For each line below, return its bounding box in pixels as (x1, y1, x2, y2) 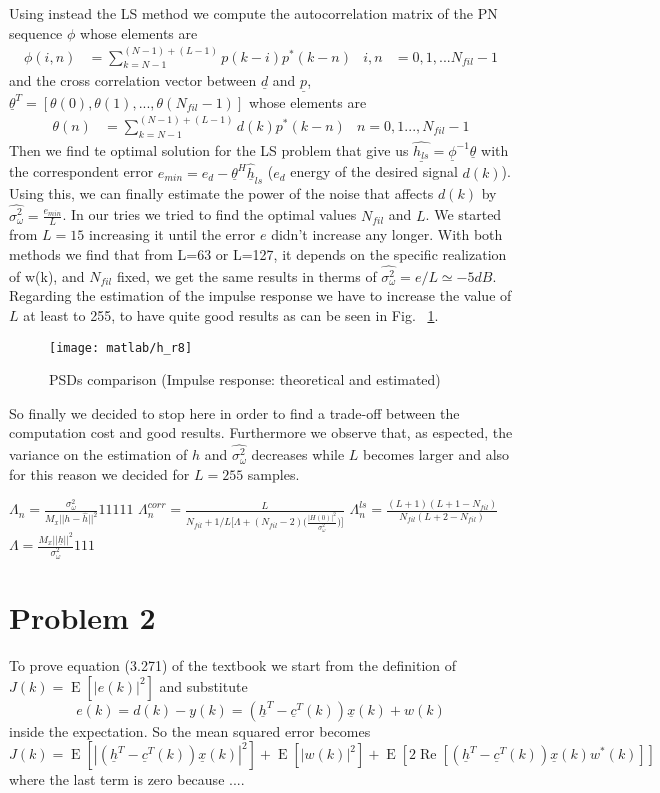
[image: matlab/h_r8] (49, 340, 193, 355)
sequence (9, 22, 63, 43)
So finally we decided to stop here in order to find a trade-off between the (9, 402, 460, 423)
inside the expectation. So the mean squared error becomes (9, 720, 371, 741)
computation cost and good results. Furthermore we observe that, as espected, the (9, 422, 513, 443)
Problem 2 (9, 597, 156, 638)
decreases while (251, 444, 345, 465)
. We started (425, 204, 502, 225)
